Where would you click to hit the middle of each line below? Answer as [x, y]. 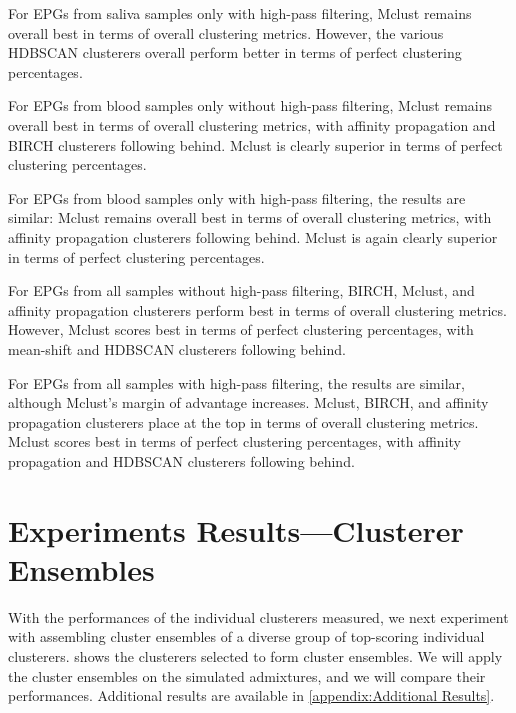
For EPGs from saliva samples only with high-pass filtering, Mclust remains [240, 13]
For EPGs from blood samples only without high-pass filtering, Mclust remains [250, 105]
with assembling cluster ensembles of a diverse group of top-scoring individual [246, 636]
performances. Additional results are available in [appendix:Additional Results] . [251, 695]
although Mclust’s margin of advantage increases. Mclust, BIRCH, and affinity [248, 402]
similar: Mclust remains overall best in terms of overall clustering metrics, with [250, 217]
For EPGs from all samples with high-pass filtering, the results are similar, [236, 382]
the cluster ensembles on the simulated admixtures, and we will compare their [247, 675]
